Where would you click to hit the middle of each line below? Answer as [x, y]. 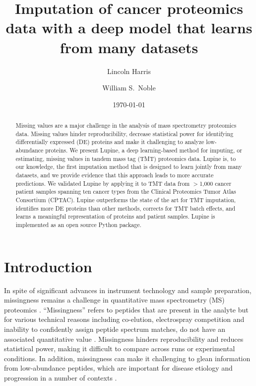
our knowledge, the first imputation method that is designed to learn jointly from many [129, 167]
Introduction [48, 266]
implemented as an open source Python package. [78, 224]
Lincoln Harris [129, 71]
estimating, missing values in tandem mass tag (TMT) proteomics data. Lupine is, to [126, 158]
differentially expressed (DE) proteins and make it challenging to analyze [110, 142]
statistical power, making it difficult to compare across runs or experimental [120, 348]
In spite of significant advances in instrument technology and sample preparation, [128, 290]
